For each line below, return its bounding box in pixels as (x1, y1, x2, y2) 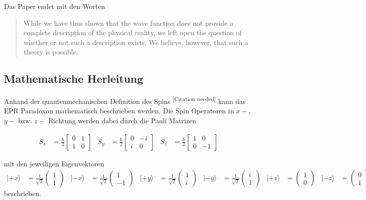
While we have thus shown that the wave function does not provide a (23, 17, 233, 28)
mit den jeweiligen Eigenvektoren (4, 158, 104, 168)
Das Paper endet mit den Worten (4, 1, 105, 11)
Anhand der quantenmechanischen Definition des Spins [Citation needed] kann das (4, 95, 246, 106)
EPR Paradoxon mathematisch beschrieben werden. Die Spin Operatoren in (4, 105, 234, 116)
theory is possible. (23, 47, 78, 57)
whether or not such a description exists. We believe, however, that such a (23, 37, 248, 47)
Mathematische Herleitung (4, 71, 143, 86)
